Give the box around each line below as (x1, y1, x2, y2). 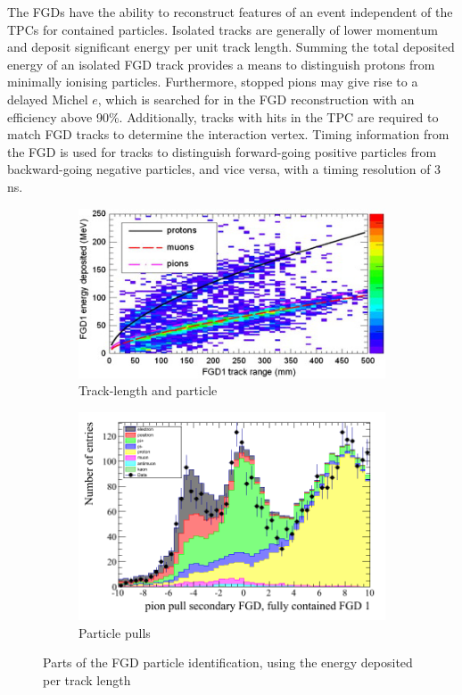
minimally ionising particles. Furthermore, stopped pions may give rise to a (7, 72, 418, 91)
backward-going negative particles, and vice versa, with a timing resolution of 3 (7, 160, 441, 178)
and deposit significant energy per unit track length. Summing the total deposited (7, 37, 455, 56)
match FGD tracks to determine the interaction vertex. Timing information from (7, 125, 450, 144)
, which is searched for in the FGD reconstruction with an (97, 89, 415, 108)
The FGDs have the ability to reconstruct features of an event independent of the (7, 3, 453, 21)
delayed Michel (7, 89, 88, 108)
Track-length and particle (78, 381, 218, 400)
